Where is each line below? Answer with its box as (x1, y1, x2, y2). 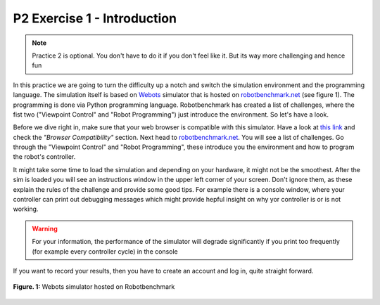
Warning (32, 224, 58, 233)
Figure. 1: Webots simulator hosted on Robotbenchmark (13, 283, 175, 291)
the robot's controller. (13, 152, 76, 161)
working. (13, 205, 39, 214)
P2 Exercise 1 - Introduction (13, 11, 177, 26)
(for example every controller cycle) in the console (32, 247, 179, 256)
